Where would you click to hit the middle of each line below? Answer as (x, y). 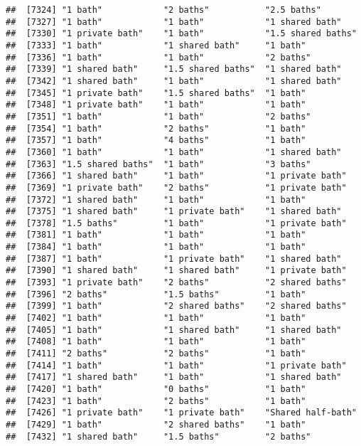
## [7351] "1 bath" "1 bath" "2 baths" (158, 116)
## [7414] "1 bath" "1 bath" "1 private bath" (176, 365)
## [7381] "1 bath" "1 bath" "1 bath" (156, 235)
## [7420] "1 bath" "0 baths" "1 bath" (156, 389)
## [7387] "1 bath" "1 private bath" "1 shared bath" (174, 259)
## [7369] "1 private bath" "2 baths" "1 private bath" (176, 187)
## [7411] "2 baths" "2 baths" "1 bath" (156, 354)
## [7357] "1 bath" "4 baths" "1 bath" (156, 140)
